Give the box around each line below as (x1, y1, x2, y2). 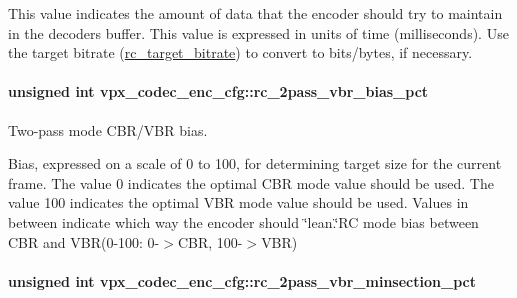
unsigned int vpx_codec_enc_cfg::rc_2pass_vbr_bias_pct (8, 81, 429, 102)
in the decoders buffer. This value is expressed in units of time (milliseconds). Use (8, 22, 509, 43)
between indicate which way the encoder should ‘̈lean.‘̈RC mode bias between (8, 211, 479, 232)
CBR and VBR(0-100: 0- (8, 231, 160, 252)
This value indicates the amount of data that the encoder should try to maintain (8, 3, 503, 23)
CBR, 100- (177, 231, 243, 252)
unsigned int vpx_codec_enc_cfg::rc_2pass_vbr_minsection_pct (8, 270, 476, 291)
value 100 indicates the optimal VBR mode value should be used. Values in (8, 192, 469, 213)
